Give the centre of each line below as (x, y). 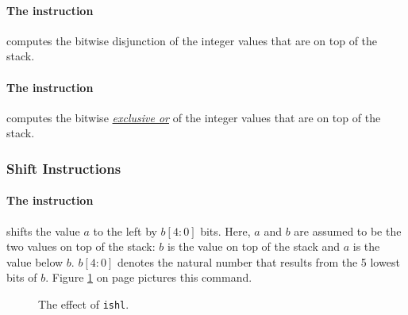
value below (35, 261)
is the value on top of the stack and (254, 246)
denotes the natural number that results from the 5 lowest (258, 261)
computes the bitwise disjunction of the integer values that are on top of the (192, 40)
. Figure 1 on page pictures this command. (149, 277)
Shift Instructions (64, 168)
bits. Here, (225, 230)
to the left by (125, 230)
